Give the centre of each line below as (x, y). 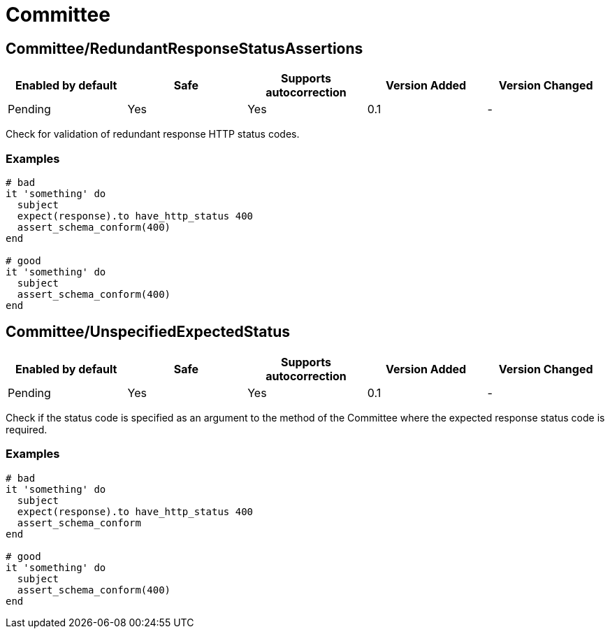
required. (27, 429)
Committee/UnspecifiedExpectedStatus (148, 332)
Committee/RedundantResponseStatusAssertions (184, 48)
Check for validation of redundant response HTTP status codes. (153, 134)
